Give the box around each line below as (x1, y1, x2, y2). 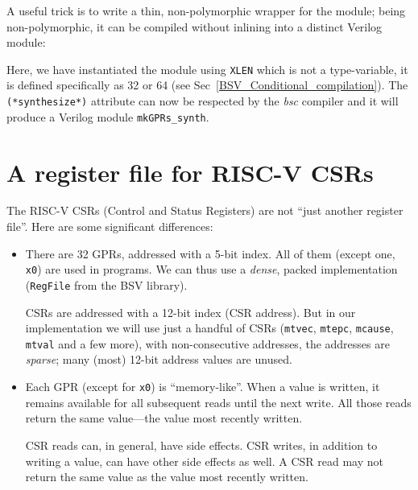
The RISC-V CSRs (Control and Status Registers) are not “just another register (6, 202, 404, 219)
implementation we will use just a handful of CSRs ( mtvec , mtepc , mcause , (25, 319, 394, 336)
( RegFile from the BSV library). (25, 276, 188, 293)
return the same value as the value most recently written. (25, 468, 308, 485)
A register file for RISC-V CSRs (6, 155, 374, 188)
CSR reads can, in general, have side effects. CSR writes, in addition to (25, 436, 378, 453)
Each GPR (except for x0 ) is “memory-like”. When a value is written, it (25, 378, 380, 395)
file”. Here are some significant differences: (6, 218, 213, 235)
